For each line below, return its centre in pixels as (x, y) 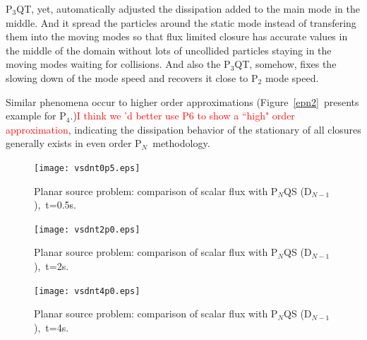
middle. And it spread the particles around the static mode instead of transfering (181, 22)
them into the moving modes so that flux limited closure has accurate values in (177, 36)
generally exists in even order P (74, 143)
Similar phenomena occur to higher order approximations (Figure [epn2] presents (182, 101)
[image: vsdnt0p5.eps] (87, 168)
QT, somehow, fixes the (285, 64)
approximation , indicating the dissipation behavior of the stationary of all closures (183, 129)
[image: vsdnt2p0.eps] (87, 229)
